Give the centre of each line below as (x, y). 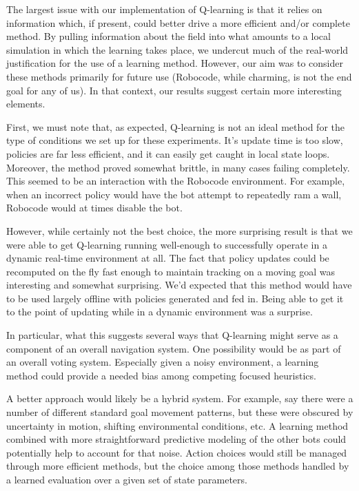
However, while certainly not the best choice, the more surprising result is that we (179, 230)
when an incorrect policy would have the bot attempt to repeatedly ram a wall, (174, 194)
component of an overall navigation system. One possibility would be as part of (174, 348)
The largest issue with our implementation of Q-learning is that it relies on (164, 9)
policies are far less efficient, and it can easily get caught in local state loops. (168, 153)
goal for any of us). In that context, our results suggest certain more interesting (174, 90)
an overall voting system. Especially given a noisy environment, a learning (163, 362)
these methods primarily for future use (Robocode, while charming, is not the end (179, 76)
